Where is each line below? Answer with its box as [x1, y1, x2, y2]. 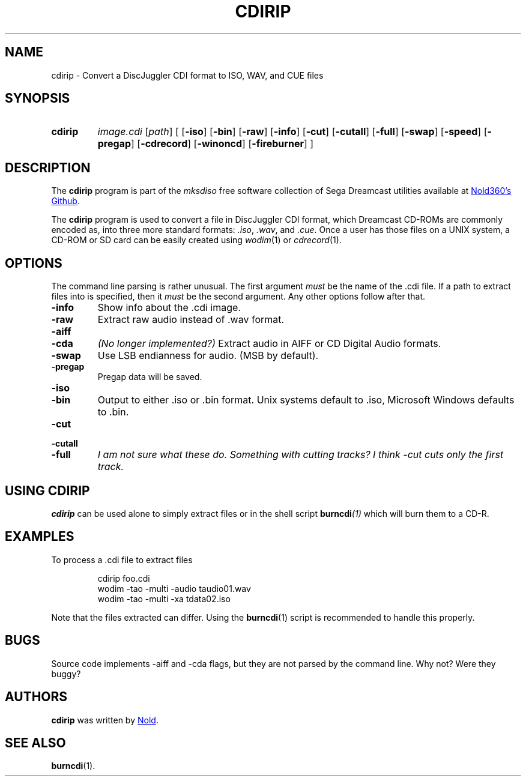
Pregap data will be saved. [97, 372, 202, 382]
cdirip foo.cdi [97, 573, 150, 583]
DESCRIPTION [5, 160, 91, 175]
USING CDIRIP [5, 483, 90, 498]
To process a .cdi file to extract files [51, 554, 193, 565]
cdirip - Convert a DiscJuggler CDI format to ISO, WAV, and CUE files [51, 70, 324, 80]
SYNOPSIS [5, 91, 70, 106]
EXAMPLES [5, 529, 74, 544]
